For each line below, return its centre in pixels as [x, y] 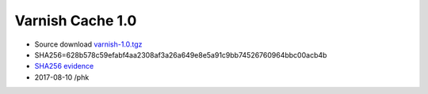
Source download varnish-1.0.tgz [88, 44]
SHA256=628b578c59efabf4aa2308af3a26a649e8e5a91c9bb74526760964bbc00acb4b [181, 55]
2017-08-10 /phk [62, 77]
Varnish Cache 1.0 [76, 21]
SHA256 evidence [64, 66]
